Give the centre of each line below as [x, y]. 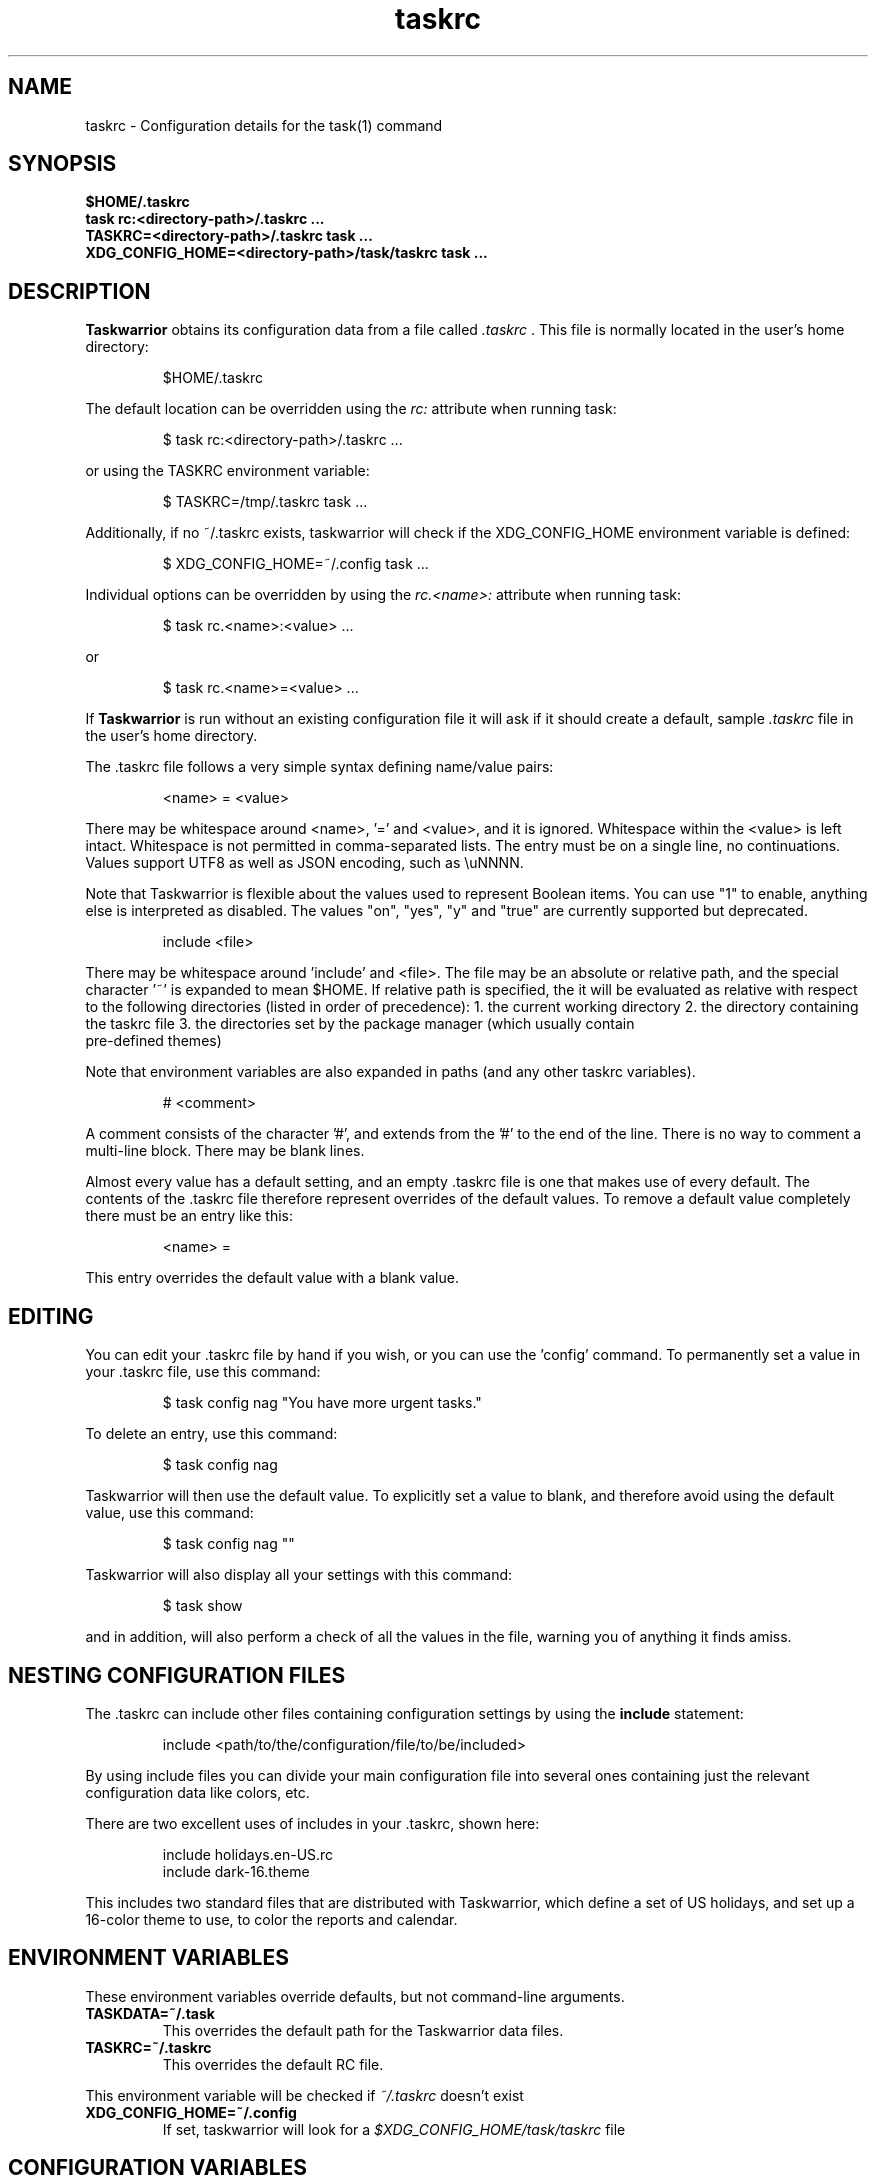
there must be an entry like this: [189, 1216]
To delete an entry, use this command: [211, 1434]
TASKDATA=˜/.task [150, 2013]
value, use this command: [169, 1513]
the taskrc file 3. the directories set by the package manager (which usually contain [360, 1024]
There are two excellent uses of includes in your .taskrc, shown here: [312, 1823]
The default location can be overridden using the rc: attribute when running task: [351, 409]
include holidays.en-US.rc [248, 1854]
